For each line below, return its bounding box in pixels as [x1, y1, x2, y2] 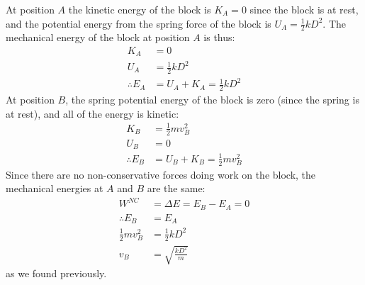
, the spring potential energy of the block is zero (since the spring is [65, 92, 359, 107]
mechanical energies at [6, 181, 103, 196]
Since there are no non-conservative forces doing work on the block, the [6, 167, 316, 181]
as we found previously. [6, 266, 107, 281]
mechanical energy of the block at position [6, 30, 190, 45]
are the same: [147, 181, 206, 196]
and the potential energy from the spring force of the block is [6, 16, 271, 30]
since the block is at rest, [249, 2, 359, 16]
